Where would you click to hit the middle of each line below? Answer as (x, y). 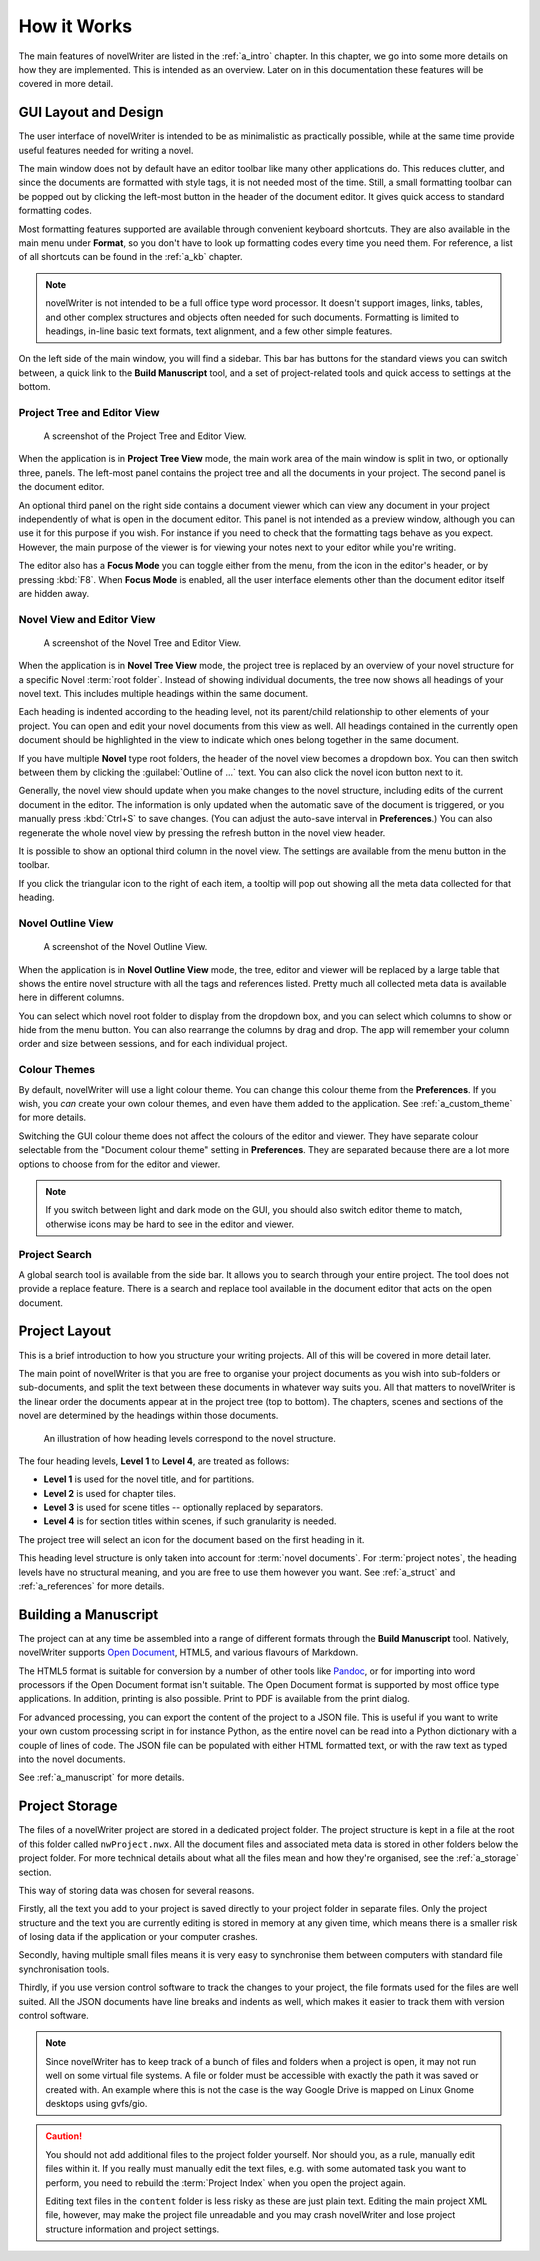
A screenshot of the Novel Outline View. (125, 947)
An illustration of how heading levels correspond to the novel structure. (190, 1438)
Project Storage (68, 1806)
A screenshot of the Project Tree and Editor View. (145, 436)
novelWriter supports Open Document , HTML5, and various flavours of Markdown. (188, 1652)
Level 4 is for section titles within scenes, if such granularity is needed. (190, 1521)
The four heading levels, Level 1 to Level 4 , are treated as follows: (154, 1461)
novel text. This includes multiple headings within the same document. (163, 694)
